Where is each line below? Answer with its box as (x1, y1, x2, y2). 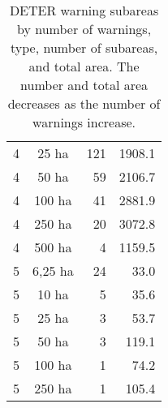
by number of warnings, (17, 19, 152, 38)
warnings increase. (32, 113, 136, 131)
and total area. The (28, 57, 140, 75)
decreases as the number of (7, 94, 161, 113)
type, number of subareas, (11, 38, 158, 57)
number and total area (20, 75, 149, 94)
